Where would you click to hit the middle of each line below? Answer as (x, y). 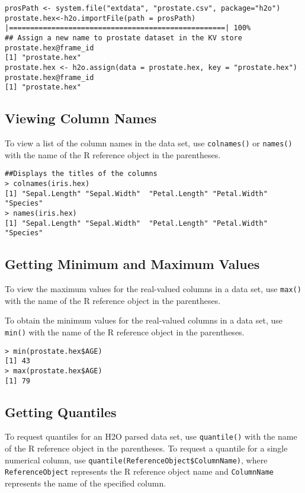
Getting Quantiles (61, 412)
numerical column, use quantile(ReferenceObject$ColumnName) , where (136, 460)
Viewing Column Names (81, 118)
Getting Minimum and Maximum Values (132, 264)
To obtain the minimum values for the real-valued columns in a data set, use (144, 320)
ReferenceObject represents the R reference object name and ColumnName (139, 471)
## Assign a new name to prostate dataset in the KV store (123, 38)
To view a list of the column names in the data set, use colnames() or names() (149, 143)
